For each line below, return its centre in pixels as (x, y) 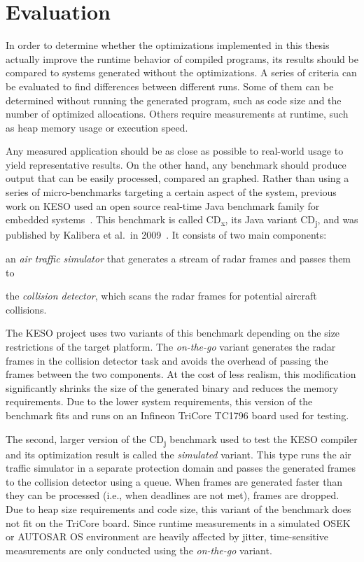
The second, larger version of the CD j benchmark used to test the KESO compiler (182, 440)
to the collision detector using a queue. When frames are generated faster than (174, 481)
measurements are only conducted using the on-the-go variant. (139, 550)
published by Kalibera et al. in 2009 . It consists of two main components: (166, 235)
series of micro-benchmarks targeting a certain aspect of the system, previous (171, 192)
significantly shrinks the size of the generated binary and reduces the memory (172, 387)
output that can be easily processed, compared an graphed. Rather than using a (177, 178)
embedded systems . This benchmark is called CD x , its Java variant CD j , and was (182, 220)
